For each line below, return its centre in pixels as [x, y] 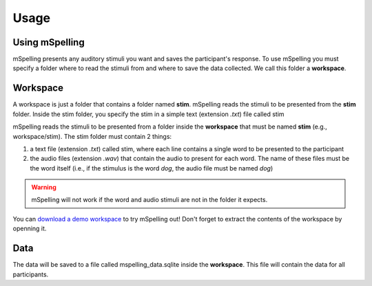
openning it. [30, 229]
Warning [44, 187]
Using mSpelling [49, 42]
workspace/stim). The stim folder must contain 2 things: [92, 136]
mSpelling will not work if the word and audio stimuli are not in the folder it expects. [149, 200]
